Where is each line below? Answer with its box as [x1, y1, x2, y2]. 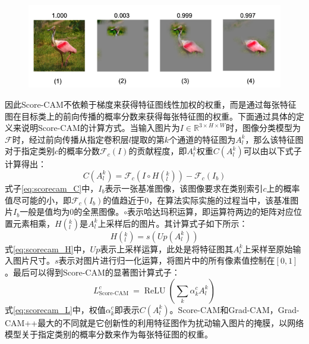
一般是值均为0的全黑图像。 [20, 205, 124, 218]
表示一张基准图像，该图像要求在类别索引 [105, 182, 263, 194]
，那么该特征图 [245, 133, 304, 145]
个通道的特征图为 [169, 133, 236, 145]
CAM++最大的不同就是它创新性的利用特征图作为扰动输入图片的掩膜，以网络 [5, 316, 304, 329]
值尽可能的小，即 [5, 193, 71, 206]
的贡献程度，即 [128, 145, 187, 157]
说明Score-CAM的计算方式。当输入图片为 [21, 121, 180, 134]
